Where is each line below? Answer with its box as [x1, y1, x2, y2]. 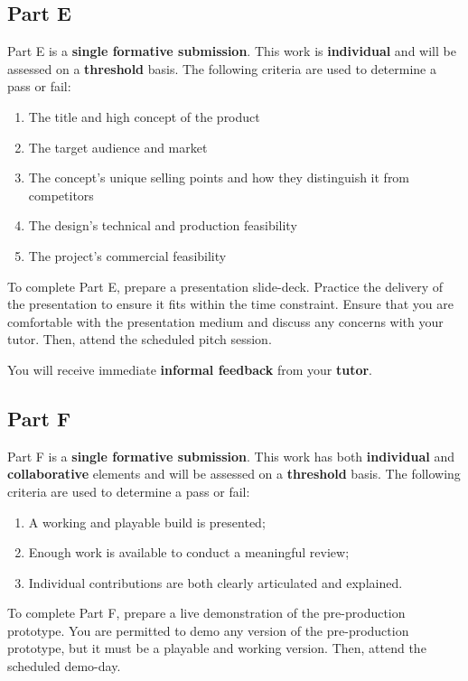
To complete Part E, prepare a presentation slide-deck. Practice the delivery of [7, 276, 444, 295]
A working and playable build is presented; [28, 512, 266, 531]
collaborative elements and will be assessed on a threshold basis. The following [7, 464, 461, 483]
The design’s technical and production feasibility [28, 216, 297, 235]
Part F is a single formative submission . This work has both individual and [7, 446, 454, 465]
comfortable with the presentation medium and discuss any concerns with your [7, 312, 444, 331]
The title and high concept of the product [28, 107, 260, 126]
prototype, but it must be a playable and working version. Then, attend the [7, 639, 426, 658]
